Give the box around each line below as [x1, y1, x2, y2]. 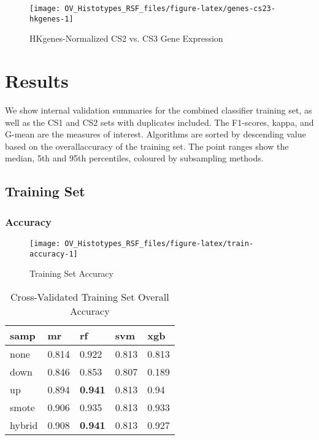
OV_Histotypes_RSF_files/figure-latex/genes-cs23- [64, 4, 275, 13]
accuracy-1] [29, 249, 78, 258]
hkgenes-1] [29, 14, 74, 23]
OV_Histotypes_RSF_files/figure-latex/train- [64, 239, 254, 248]
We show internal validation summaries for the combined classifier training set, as [5, 104, 312, 117]
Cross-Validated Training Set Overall [10, 289, 169, 304]
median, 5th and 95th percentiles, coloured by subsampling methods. [5, 152, 264, 164]
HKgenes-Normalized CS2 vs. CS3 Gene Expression [29, 32, 223, 45]
